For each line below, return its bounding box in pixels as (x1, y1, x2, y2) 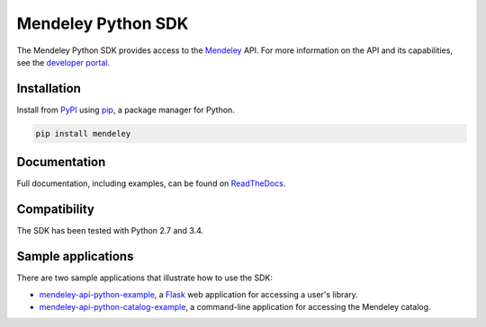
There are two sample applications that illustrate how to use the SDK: (16, 272, 274, 283)
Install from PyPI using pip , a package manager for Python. (16, 104, 236, 115)
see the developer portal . (16, 57, 110, 67)
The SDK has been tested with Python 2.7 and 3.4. (16, 225, 204, 236)
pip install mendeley (35, 128, 131, 138)
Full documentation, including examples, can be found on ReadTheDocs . (16, 178, 286, 189)
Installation (16, 81, 81, 96)
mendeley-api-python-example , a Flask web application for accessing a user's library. (39, 288, 359, 300)
